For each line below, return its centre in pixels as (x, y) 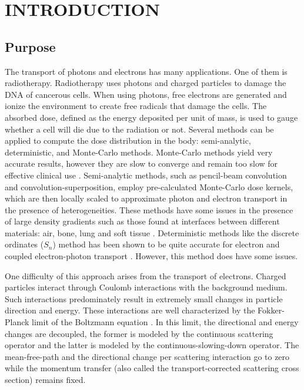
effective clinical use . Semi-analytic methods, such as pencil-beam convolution (146, 175)
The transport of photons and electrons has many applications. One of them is (146, 71)
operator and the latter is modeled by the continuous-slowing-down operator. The (152, 345)
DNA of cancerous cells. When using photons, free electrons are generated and (146, 94)
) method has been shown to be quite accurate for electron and (166, 244)
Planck (17, 322)
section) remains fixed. (45, 380)
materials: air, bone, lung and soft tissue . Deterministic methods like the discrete (152, 232)
